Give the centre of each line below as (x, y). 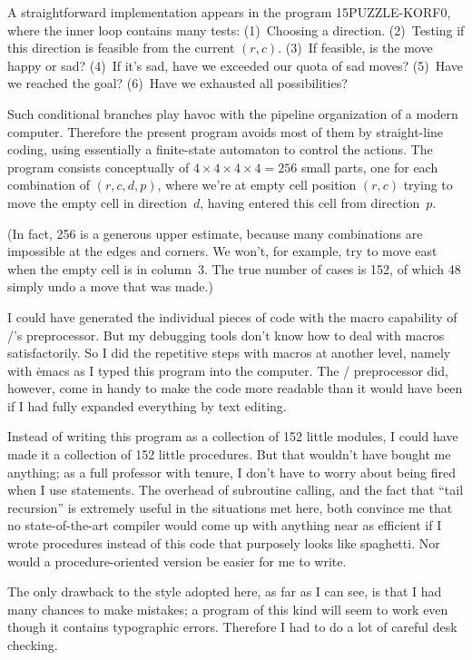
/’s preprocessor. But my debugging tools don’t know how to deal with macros (226, 335)
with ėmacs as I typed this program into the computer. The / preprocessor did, (228, 370)
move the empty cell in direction (97, 202)
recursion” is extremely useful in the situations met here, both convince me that (230, 507)
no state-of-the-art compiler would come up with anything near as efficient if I (225, 525)
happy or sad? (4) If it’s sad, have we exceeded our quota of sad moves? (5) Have (236, 65)
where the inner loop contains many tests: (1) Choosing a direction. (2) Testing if (236, 30)
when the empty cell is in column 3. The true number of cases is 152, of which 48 (234, 268)
